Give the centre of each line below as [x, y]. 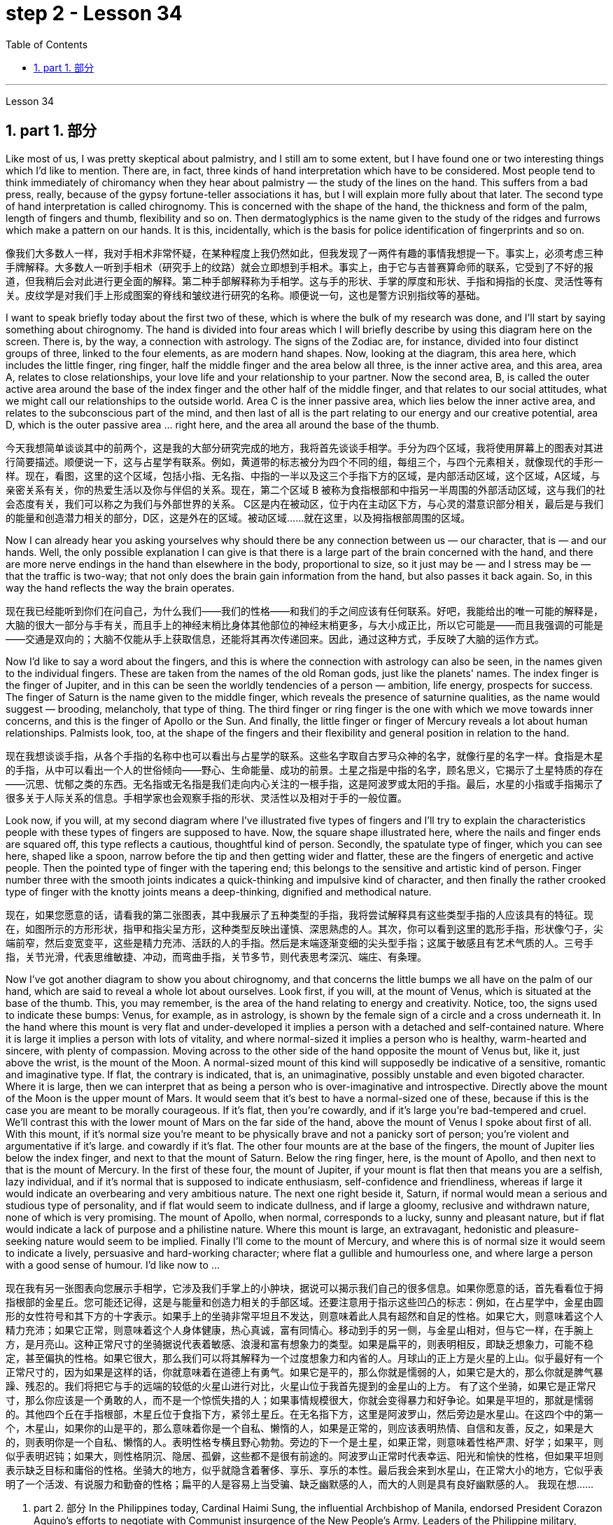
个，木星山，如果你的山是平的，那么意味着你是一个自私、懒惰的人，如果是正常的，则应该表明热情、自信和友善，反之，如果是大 [300, 1428]
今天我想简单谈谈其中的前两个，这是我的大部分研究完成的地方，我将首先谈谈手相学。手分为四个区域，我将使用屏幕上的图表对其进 [304, 447]
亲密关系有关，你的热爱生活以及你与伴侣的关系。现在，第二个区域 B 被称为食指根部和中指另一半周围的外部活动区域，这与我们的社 [306, 489]
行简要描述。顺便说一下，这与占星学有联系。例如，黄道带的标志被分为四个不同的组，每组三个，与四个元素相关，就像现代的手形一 [304, 461]
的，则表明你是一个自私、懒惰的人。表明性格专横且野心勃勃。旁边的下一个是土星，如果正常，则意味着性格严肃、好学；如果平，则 [304, 1442]
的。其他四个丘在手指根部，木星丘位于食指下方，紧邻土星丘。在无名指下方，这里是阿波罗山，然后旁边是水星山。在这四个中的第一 [304, 1414]
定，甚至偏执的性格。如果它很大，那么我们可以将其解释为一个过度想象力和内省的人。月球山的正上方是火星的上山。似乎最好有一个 [304, 1358]
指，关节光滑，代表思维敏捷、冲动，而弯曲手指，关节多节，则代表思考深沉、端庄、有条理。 [216, 956]
